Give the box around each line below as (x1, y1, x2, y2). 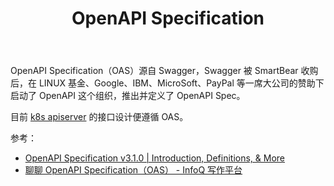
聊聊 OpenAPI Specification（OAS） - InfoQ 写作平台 (24, 164, 243, 176)
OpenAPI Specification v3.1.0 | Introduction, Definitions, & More (24, 152, 286, 164)
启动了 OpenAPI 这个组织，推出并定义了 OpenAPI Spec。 (10, 90, 246, 102)
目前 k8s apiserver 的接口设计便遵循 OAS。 (10, 111, 189, 123)
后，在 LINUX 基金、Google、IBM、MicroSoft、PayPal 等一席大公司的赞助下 (10, 77, 325, 89)
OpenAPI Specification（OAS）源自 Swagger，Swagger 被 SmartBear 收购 (10, 65, 319, 77)
